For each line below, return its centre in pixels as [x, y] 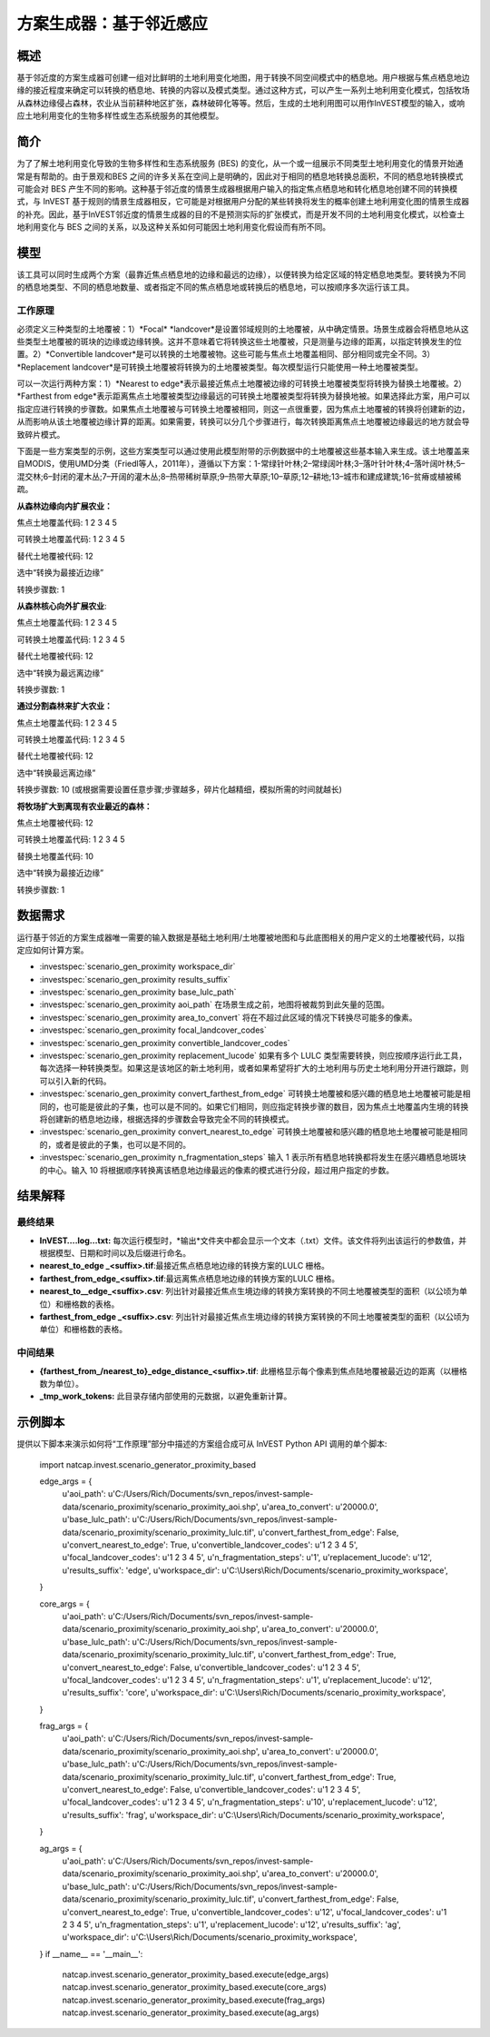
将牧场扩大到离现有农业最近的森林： [84, 806]
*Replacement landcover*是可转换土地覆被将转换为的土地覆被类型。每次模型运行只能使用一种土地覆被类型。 [220, 367]
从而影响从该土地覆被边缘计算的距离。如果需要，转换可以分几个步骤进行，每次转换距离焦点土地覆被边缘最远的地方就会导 [243, 421]
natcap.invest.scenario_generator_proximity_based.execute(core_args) [194, 1987]
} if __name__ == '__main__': [91, 1953]
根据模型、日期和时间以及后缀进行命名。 [115, 1253]
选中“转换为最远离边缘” [60, 673]
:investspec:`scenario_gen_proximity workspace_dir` [137, 966]
